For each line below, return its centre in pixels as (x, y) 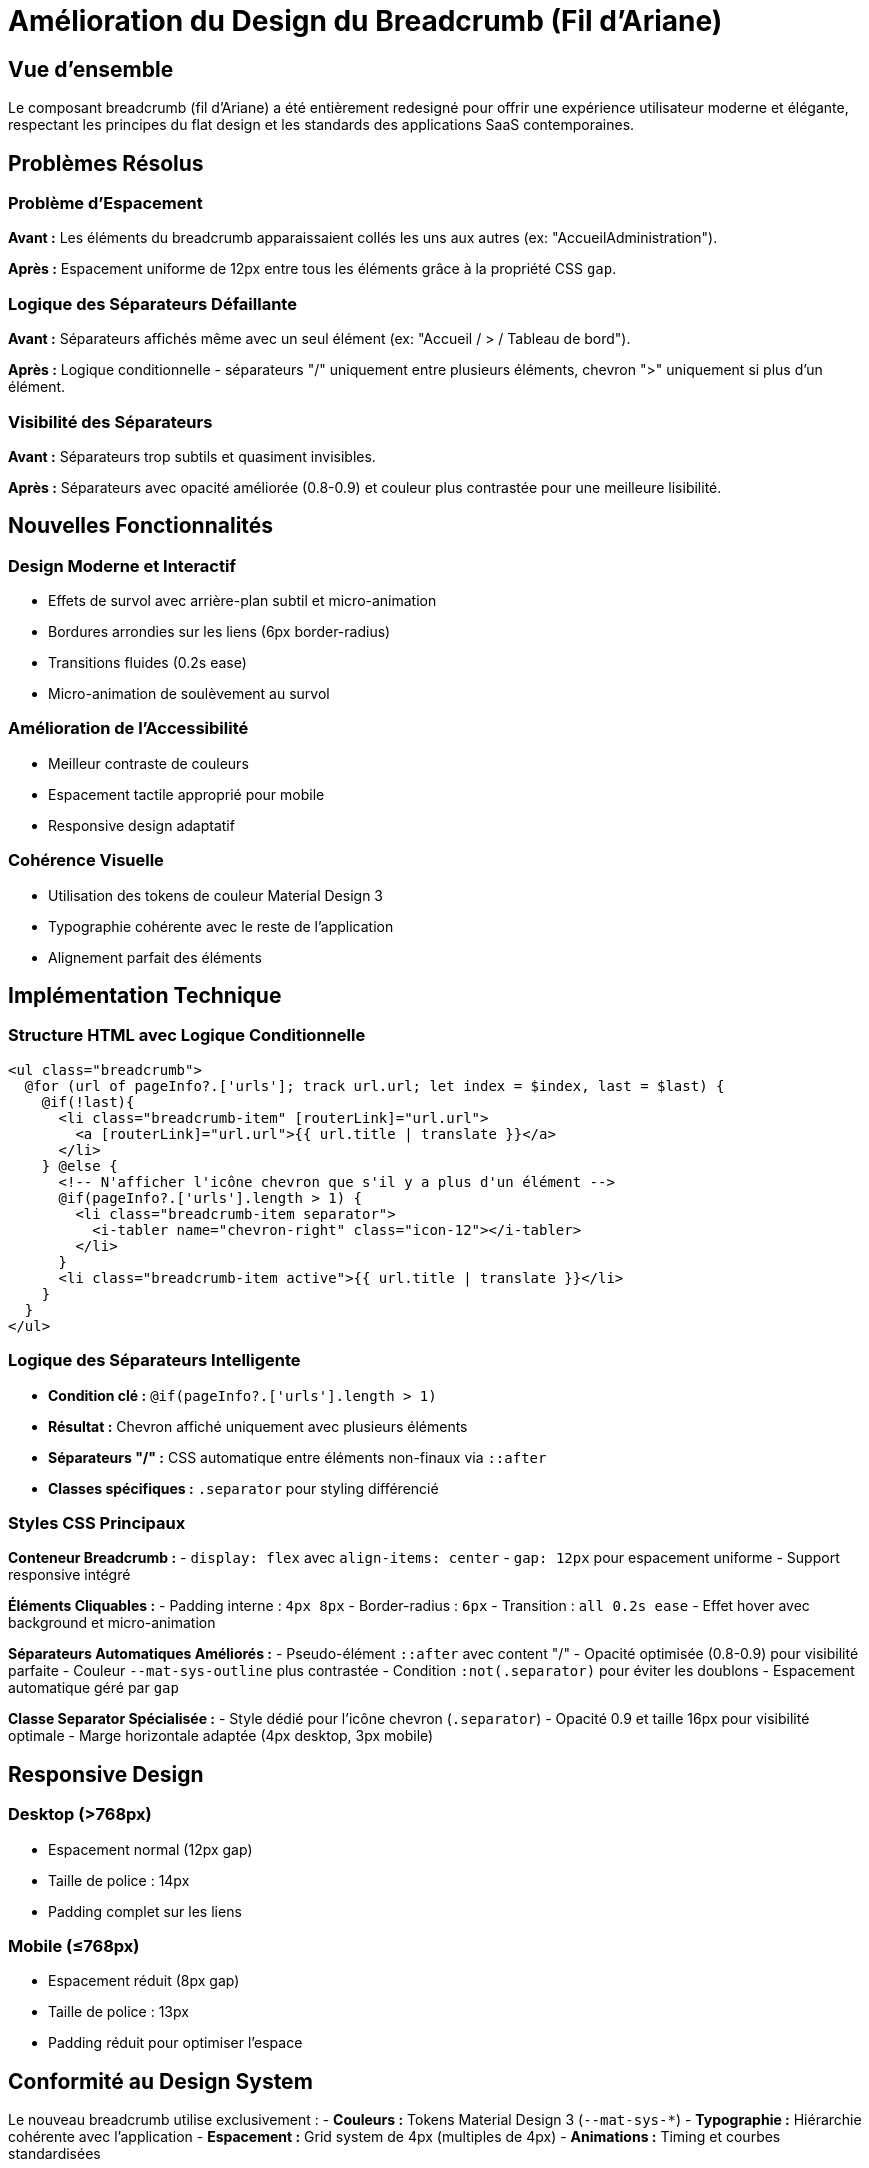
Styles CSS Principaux (97, 1522)
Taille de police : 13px (118, 2012)
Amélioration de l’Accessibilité (128, 728)
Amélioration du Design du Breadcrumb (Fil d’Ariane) (365, 21)
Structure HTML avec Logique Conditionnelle (187, 1035)
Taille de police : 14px (119, 1880)
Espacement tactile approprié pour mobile (186, 794)
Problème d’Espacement (105, 203)
